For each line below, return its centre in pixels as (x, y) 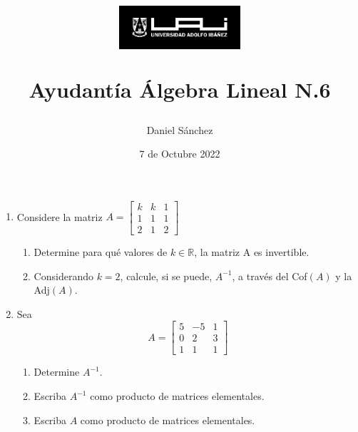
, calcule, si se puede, (166, 276)
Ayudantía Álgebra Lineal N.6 (180, 89)
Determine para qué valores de (101, 252)
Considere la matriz (60, 216)
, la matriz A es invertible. (252, 252)
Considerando (63, 276)
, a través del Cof (270, 276)
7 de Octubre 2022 (180, 154)
